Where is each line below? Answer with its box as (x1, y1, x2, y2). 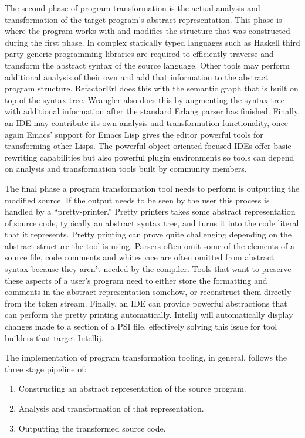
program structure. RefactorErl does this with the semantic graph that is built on (5, 82, 299, 94)
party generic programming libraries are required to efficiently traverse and (5, 47, 274, 60)
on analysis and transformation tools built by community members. (5, 162, 247, 175)
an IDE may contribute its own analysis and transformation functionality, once (5, 116, 289, 128)
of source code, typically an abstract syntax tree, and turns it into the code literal (5, 216, 299, 229)
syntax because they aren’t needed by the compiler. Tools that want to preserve (5, 263, 292, 275)
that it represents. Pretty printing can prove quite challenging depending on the (5, 228, 292, 240)
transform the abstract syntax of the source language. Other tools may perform (5, 59, 290, 71)
